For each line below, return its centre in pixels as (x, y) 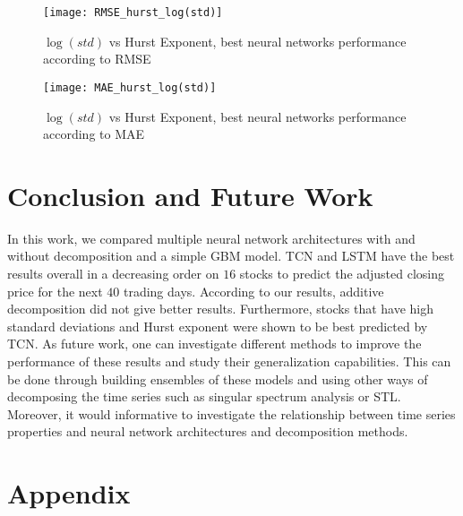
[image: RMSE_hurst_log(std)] (133, 13)
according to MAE (94, 134)
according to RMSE (97, 59)
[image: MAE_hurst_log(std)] (130, 87)
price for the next (55, 291)
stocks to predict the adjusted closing (342, 273)
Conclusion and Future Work (190, 195)
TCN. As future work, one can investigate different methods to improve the (214, 344)
